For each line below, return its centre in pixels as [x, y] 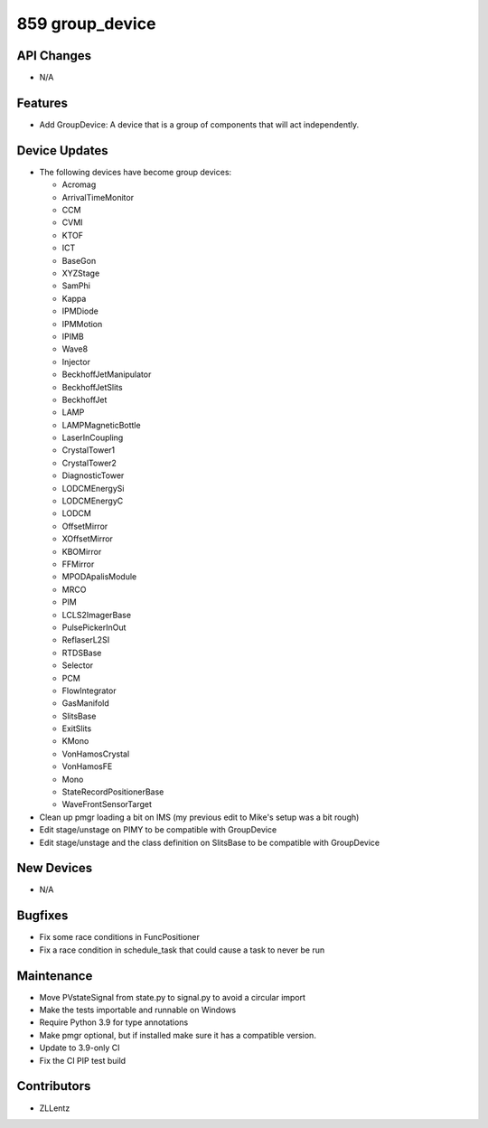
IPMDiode [80, 311]
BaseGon [79, 260]
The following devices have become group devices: [136, 172]
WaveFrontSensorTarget [107, 804]
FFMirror [78, 564]
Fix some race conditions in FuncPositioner [120, 937]
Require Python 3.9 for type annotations [114, 1022]
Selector [78, 665]
